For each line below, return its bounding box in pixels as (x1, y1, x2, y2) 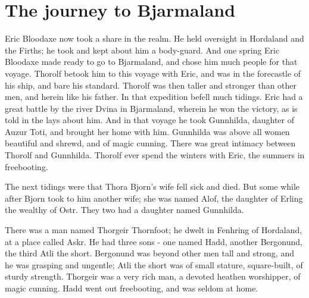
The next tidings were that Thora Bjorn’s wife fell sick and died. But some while (5, 180, 300, 193)
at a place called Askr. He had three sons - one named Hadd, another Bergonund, (5, 235, 302, 247)
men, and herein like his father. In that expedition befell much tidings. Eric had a (5, 90, 303, 103)
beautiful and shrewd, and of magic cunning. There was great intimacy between (5, 137, 296, 149)
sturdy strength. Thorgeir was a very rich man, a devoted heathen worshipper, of (5, 270, 301, 283)
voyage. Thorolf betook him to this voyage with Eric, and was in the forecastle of (5, 67, 301, 79)
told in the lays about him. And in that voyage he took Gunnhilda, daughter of (5, 114, 295, 126)
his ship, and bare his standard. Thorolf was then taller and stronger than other (5, 79, 297, 91)
